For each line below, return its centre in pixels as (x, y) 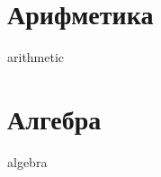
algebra (27, 161)
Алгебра (54, 118)
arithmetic (36, 57)
